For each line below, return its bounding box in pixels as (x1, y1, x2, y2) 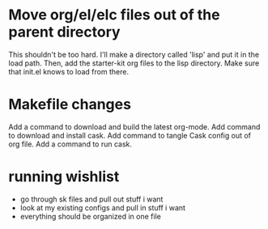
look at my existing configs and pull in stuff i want (19, 202, 186, 212)
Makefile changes (8, 95, 132, 114)
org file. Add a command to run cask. (8, 139, 132, 149)
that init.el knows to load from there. (8, 66, 130, 76)
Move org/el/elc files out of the (8, 6, 220, 24)
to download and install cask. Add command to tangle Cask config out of (8, 130, 252, 140)
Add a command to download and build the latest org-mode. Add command (8, 121, 261, 131)
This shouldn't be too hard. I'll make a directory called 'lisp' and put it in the (8, 49, 260, 59)
